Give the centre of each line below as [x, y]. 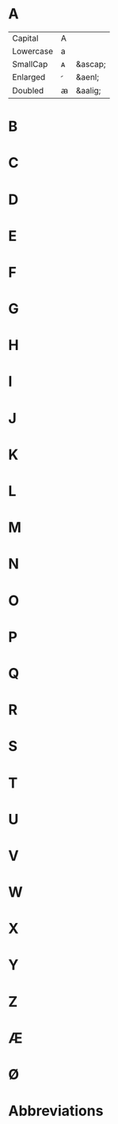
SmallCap [30, 64]
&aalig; [88, 90]
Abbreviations [56, 1111]
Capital [25, 38]
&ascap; [91, 64]
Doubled [28, 90]
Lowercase [33, 51]
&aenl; [88, 77]
